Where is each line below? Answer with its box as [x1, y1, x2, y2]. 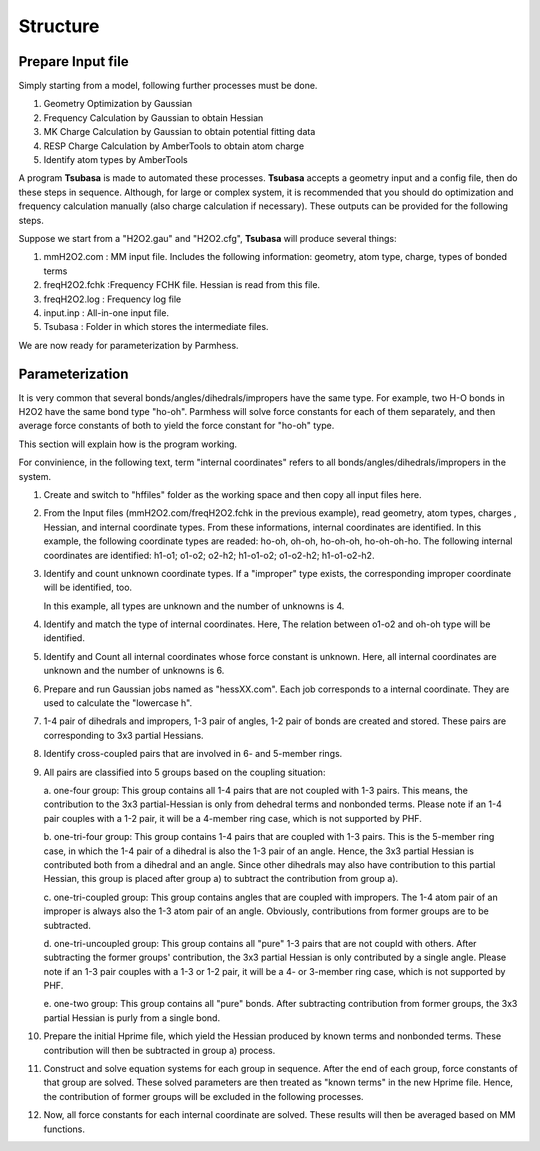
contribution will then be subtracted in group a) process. [43, 1044, 276, 1056]
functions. [43, 1123, 85, 1135]
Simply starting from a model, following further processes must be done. [18, 80, 318, 92]
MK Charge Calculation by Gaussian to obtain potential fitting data [43, 126, 316, 138]
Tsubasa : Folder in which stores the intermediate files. [43, 321, 269, 333]
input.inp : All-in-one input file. [43, 306, 170, 319]
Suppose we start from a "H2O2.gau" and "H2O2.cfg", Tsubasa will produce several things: [18, 232, 397, 244]
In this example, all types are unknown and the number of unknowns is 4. [43, 600, 345, 612]
